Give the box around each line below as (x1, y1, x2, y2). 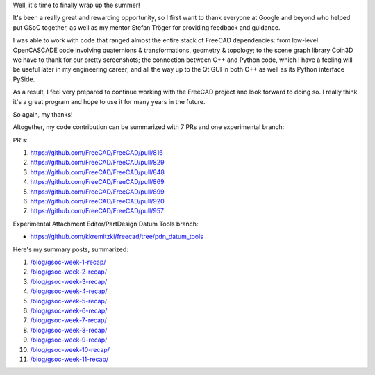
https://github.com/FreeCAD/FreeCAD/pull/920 (30, 197, 165, 206)
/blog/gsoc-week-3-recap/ (30, 277, 108, 285)
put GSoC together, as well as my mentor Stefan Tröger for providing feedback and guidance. (12, 23, 281, 31)
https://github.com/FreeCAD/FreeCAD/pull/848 (30, 167, 165, 176)
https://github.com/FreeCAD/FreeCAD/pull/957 (30, 207, 165, 215)
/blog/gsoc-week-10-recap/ (30, 345, 110, 353)
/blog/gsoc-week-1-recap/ (30, 258, 106, 266)
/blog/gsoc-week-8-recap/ (30, 326, 108, 334)
